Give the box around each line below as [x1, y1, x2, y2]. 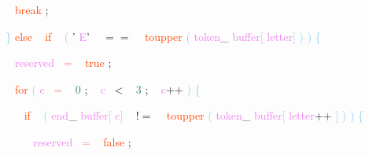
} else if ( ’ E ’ [6, 28, 90, 44]
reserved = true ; [15, 54, 112, 71]
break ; [15, 2, 49, 17]
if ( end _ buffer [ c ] [24, 107, 124, 124]
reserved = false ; [33, 133, 131, 149]
